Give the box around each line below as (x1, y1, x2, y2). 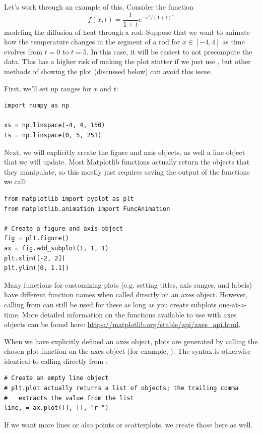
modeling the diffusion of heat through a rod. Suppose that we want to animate (4, 26, 250, 37)
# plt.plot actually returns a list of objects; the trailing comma (4, 385, 239, 392)
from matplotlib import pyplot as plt (4, 195, 134, 202)
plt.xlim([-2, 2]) (4, 254, 65, 262)
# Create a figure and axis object (4, 225, 123, 232)
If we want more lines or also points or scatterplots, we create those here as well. (4, 419, 253, 429)
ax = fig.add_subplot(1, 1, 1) (4, 244, 109, 252)
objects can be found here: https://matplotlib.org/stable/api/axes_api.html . (4, 319, 241, 330)
